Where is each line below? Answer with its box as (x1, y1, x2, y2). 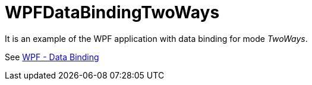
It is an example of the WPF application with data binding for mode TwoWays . (5, 33, 308, 44)
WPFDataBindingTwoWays (5, 2, 220, 22)
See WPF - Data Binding (5, 51, 99, 62)
